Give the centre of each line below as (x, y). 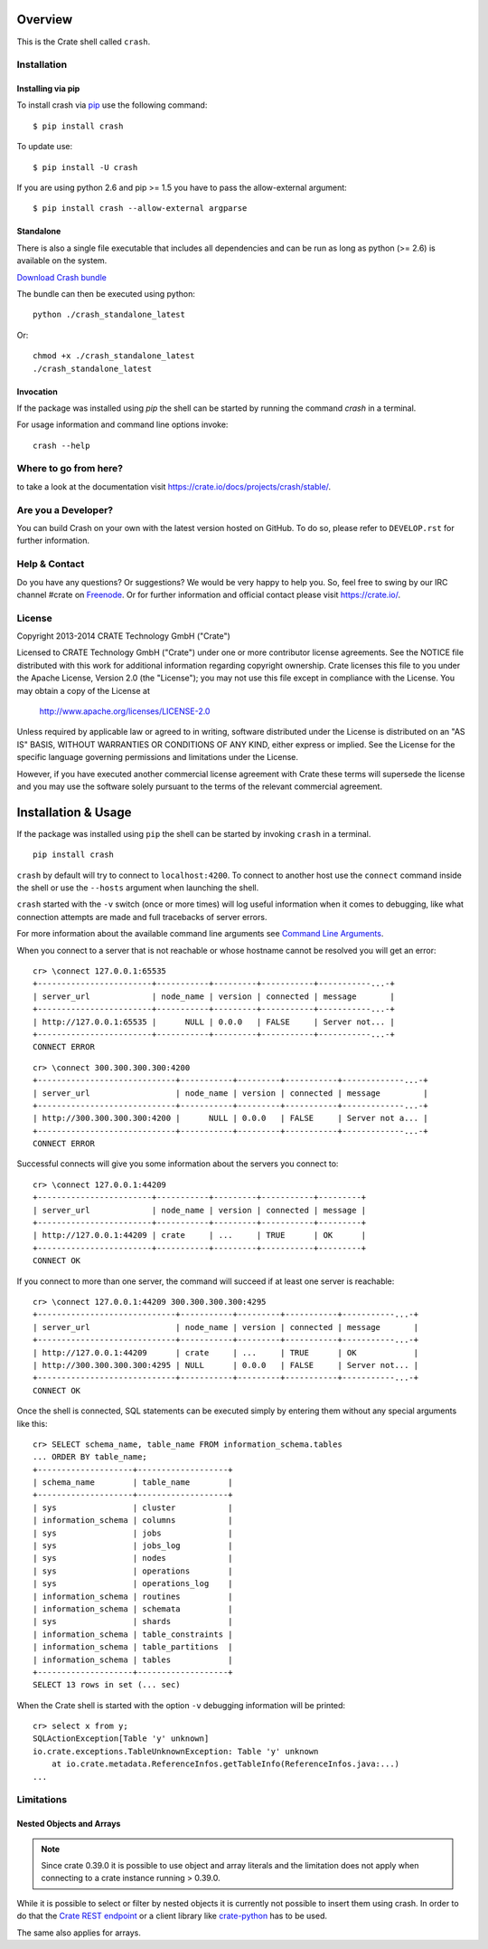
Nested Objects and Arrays (69, 1824)
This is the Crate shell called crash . (84, 42)
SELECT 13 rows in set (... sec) (107, 1685)
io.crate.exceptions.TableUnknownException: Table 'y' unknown (176, 1751)
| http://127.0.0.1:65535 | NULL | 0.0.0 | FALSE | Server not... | (214, 1022)
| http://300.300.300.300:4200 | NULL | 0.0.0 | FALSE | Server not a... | (230, 1118)
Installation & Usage (74, 812)
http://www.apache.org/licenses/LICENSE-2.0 (125, 711)
